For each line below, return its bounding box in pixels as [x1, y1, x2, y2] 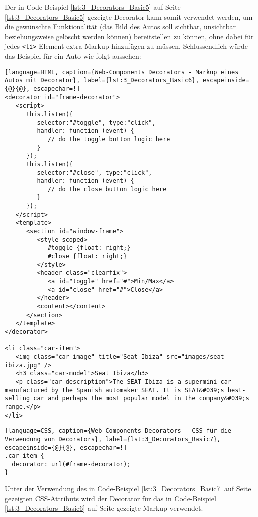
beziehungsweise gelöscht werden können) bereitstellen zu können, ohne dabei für [5, 31, 254, 41]
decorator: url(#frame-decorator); [12, 460, 131, 468]
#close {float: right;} [47, 253, 127, 260]
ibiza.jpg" [5, 361, 41, 369]
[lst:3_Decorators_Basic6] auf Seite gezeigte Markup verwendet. [5, 503, 203, 513]
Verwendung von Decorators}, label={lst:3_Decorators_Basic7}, [5, 435, 221, 443]
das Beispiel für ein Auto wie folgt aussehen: [5, 51, 141, 61]
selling [5, 395, 30, 402]
